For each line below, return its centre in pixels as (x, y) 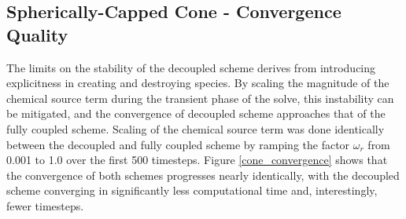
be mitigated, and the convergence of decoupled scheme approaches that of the (196, 113)
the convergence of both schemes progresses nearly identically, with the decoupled (203, 175)
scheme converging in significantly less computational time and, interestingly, (192, 190)
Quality (37, 34)
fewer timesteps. (45, 205)
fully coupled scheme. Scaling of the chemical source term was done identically (196, 128)
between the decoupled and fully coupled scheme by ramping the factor (178, 144)
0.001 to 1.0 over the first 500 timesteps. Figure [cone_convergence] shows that (197, 160)
